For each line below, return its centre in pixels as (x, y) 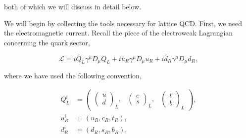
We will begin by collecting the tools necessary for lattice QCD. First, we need (123, 23)
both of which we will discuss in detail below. (73, 6)
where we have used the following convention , (73, 76)
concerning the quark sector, (47, 42)
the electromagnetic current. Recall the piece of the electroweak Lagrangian (119, 33)
